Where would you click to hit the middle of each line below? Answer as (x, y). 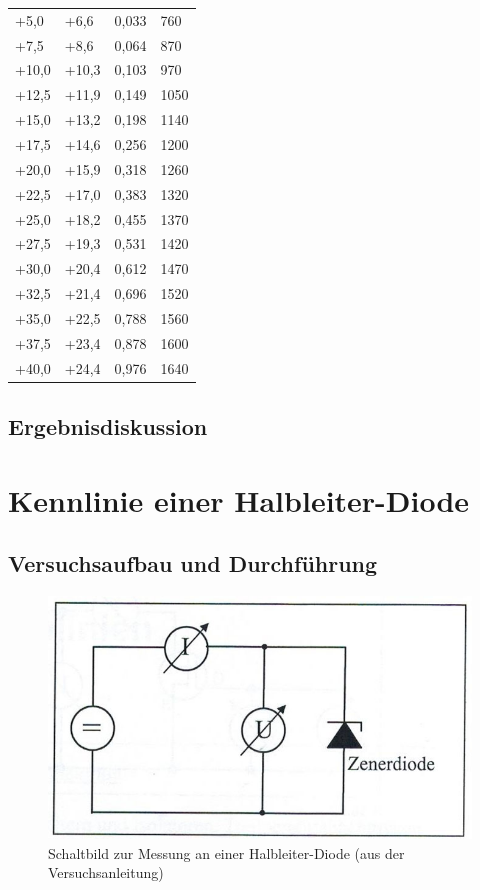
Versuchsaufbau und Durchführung (193, 563)
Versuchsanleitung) (106, 872)
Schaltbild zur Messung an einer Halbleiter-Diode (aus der (226, 852)
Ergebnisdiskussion (108, 426)
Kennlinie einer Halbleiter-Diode (239, 499)
